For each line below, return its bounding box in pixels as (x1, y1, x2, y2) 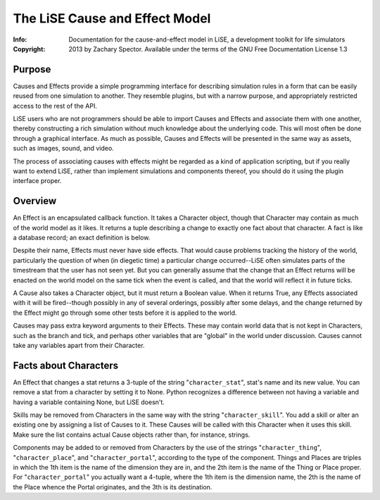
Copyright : (13, 44, 46, 53)
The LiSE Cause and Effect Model (13, 11, 211, 26)
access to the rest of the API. (13, 101, 98, 110)
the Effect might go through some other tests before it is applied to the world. (13, 308, 237, 317)
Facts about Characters (13, 359, 119, 371)
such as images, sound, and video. (13, 144, 114, 153)
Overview (13, 195, 57, 207)
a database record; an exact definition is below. (13, 233, 151, 242)
